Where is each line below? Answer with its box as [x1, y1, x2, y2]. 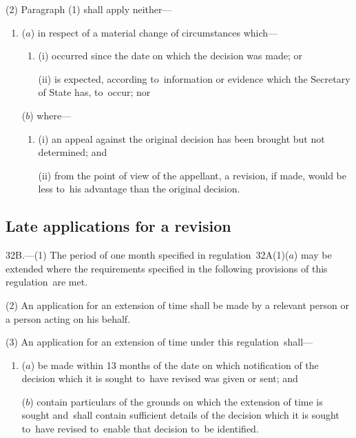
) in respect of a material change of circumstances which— [30, 25, 278, 39]
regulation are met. [6, 275, 88, 289]
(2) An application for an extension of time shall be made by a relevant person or [6, 297, 349, 312]
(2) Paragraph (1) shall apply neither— [6, 2, 172, 16]
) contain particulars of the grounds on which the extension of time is [30, 394, 323, 408]
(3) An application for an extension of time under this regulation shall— [6, 335, 313, 349]
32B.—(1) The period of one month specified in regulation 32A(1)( [6, 248, 289, 262]
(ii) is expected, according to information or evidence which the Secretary [38, 71, 350, 86]
